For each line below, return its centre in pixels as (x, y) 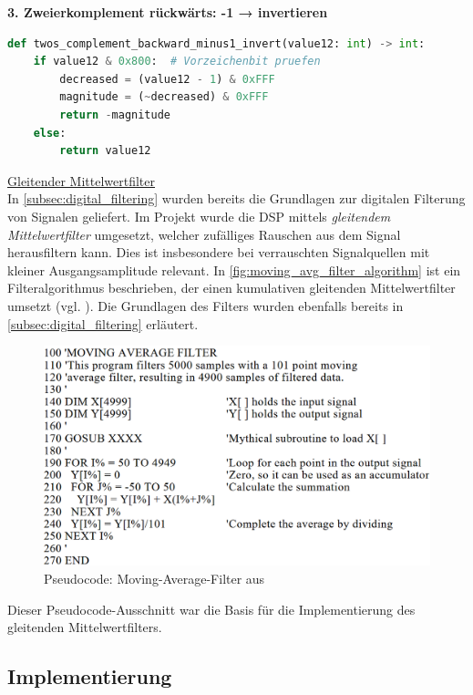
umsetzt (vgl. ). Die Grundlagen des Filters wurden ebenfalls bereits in (206, 305)
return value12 (105, 151)
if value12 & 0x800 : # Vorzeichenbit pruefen (177, 62)
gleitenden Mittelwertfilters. (85, 627)
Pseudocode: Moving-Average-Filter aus (154, 579)
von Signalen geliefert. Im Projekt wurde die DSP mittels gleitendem (199, 216)
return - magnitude (115, 114)
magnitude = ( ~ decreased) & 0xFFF (164, 97)
